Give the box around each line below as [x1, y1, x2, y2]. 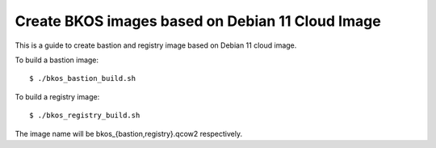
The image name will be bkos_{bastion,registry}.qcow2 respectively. [15, 129, 243, 138]
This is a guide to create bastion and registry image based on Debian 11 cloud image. [15, 40, 297, 50]
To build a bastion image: [15, 55, 99, 65]
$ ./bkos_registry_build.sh [29, 111, 140, 121]
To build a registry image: [15, 91, 100, 101]
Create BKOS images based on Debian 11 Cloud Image [15, 12, 381, 30]
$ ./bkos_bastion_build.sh [29, 74, 136, 83]
